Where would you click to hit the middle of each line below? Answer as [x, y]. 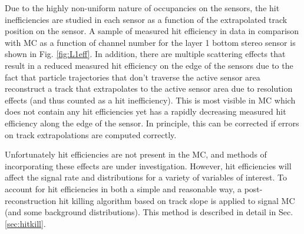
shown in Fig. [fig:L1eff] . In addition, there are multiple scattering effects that [145, 54]
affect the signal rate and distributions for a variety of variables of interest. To [146, 177]
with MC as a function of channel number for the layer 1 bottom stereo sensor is [150, 42]
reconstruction [31, 200]
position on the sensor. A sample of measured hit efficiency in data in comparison [152, 31]
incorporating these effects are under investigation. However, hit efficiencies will [148, 166]
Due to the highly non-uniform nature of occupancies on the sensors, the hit [142, 8]
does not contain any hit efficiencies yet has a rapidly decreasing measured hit [146, 111]
